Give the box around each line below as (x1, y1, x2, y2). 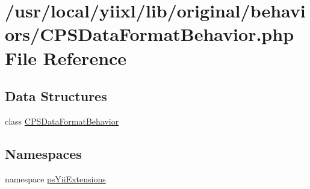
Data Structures (5, 87, 107, 105)
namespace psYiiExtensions (5, 172, 106, 185)
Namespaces (5, 144, 82, 163)
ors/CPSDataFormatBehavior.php (5, 22, 294, 46)
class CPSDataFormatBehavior (5, 114, 119, 127)
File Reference (5, 45, 127, 70)
